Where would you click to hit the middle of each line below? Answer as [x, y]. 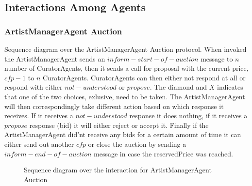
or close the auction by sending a [137, 144]
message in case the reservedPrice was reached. [163, 153]
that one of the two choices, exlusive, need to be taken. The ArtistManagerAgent [125, 96]
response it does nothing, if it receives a [188, 116]
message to [217, 58]
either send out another [39, 144]
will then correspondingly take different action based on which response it [114, 106]
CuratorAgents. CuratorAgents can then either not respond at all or [144, 77]
